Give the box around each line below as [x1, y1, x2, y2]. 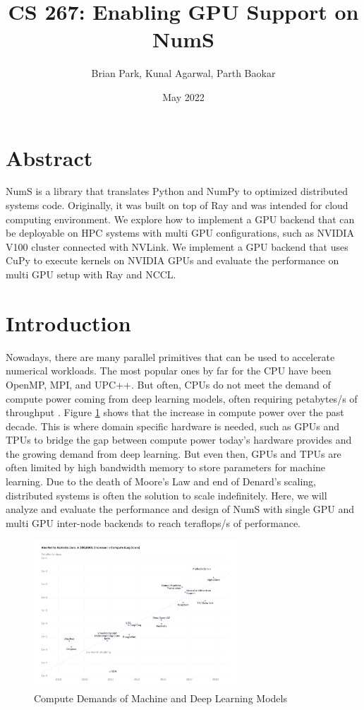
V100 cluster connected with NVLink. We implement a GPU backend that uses [6, 239, 348, 254]
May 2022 [162, 89, 205, 104]
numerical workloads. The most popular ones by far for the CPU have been [6, 363, 332, 378]
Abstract [6, 143, 93, 172]
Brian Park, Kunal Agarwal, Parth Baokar [91, 66, 276, 81]
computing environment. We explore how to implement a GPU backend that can [6, 211, 355, 226]
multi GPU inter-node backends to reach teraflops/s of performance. [6, 515, 301, 530]
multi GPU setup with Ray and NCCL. [6, 267, 176, 281]
